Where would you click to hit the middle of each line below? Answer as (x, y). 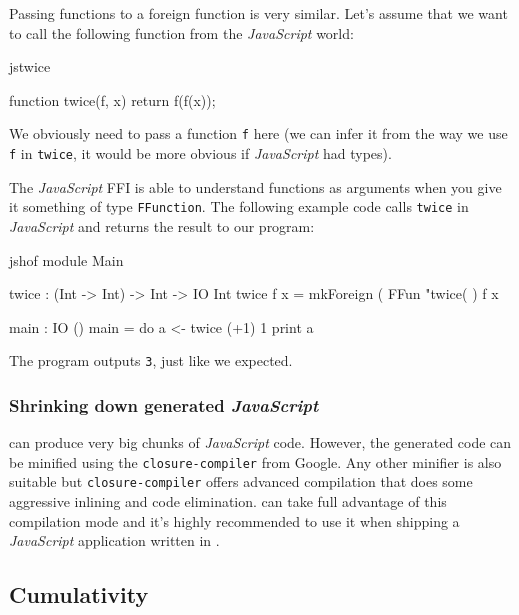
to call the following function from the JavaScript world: (181, 32)
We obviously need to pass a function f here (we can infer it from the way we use (258, 133)
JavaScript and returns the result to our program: (162, 225)
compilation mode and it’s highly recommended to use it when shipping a (234, 520)
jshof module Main (66, 259)
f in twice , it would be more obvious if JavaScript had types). (200, 153)
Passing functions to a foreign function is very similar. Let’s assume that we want (258, 13)
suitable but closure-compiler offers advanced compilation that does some (241, 481)
